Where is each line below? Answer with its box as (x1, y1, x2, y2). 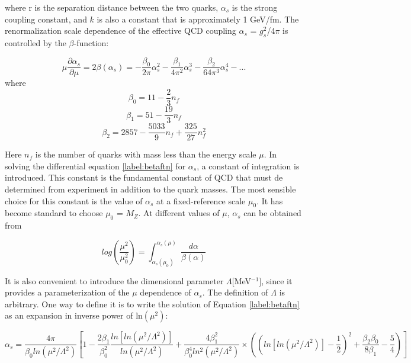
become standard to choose (5, 207, 103, 219)
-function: (73, 36, 109, 49)
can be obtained (243, 207, 301, 219)
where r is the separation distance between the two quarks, (5, 1, 219, 13)
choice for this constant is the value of (5, 194, 143, 207)
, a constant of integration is (197, 159, 300, 172)
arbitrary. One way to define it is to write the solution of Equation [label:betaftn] (5, 297, 300, 310)
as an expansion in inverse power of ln (5, 309, 143, 322)
